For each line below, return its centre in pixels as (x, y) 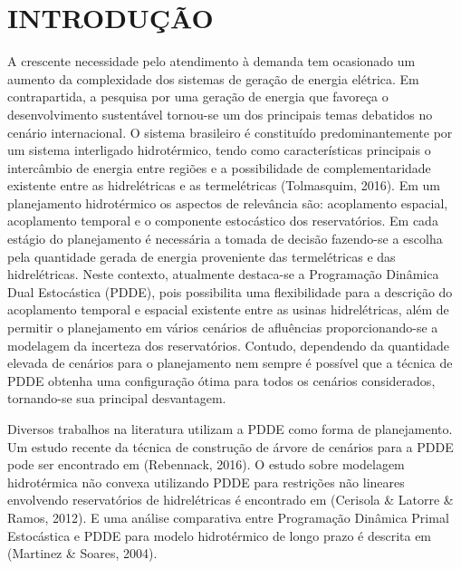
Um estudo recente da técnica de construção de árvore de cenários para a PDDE (230, 446)
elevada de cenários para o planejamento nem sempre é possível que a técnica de (230, 363)
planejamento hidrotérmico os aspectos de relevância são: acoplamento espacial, (228, 203)
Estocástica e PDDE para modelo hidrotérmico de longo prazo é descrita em (220, 535)
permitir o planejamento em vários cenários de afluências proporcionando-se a (223, 328)
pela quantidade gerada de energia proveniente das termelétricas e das (202, 256)
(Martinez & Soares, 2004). (82, 553)
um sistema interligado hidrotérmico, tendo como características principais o (219, 150)
